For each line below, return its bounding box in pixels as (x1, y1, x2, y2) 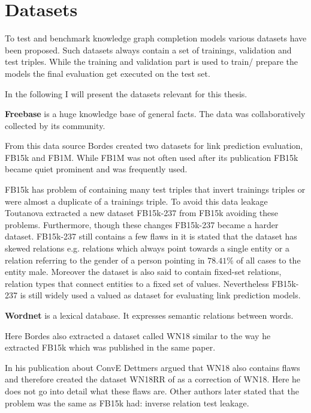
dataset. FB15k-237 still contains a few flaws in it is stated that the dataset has (5, 230, 297, 243)
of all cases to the (236, 253, 301, 266)
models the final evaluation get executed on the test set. (5, 67, 210, 79)
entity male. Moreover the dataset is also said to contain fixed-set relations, (5, 265, 282, 278)
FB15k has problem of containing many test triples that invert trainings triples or (5, 183, 306, 196)
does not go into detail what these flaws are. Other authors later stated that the (5, 384, 299, 397)
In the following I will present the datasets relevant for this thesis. (5, 87, 247, 100)
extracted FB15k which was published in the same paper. (5, 341, 216, 354)
